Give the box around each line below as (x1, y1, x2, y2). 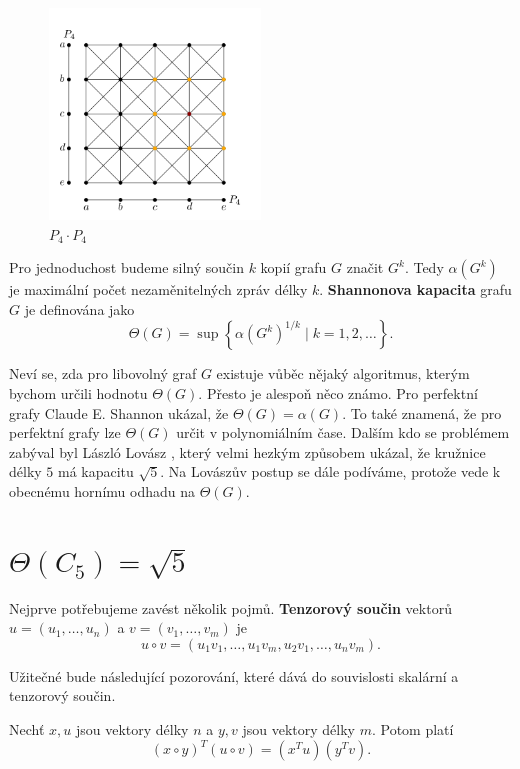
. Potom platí (371, 719, 454, 740)
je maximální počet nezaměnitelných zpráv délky (9, 279, 308, 300)
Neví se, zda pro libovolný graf (9, 363, 197, 384)
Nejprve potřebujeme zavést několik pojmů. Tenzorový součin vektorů (9, 597, 452, 618)
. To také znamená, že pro (342, 402, 502, 423)
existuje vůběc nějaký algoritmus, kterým (216, 363, 470, 384)
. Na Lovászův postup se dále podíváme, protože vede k (160, 461, 501, 482)
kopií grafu (260, 257, 327, 278)
